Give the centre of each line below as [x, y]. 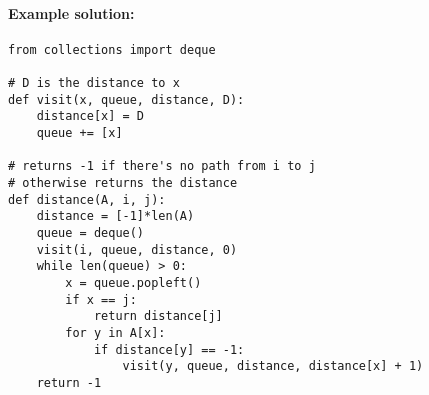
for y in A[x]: [115, 332]
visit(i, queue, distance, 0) [137, 249]
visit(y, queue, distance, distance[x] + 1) [273, 366]
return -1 [69, 382]
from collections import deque [112, 49]
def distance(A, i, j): [87, 199]
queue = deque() [90, 233]
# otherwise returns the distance [123, 183]
